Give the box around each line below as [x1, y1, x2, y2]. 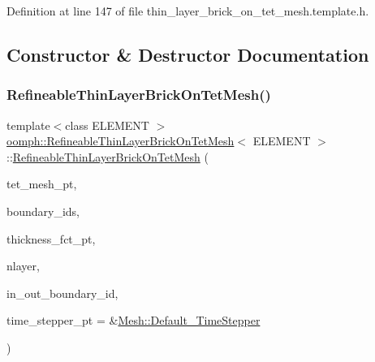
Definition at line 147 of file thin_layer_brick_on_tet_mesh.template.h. [6, 2, 369, 19]
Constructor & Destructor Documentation [6, 41, 369, 67]
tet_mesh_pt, [6, 175, 77, 192]
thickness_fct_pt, [6, 230, 96, 247]
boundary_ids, [6, 202, 80, 219]
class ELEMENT [65, 116, 149, 133]
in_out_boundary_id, [6, 284, 119, 301]
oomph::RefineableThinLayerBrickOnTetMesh [6, 132, 235, 149]
